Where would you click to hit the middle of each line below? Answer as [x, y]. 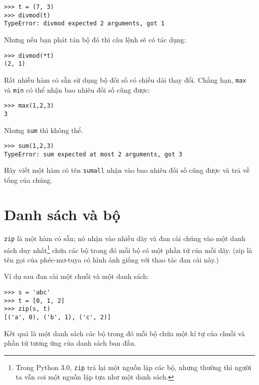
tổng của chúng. [28, 180]
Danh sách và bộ [62, 214]
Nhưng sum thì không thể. [44, 130]
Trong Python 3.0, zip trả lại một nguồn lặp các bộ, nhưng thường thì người [133, 367]
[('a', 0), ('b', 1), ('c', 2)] [58, 317]
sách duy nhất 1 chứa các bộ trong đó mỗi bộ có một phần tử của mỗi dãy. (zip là [128, 249]
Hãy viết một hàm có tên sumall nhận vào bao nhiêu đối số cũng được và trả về [127, 170]
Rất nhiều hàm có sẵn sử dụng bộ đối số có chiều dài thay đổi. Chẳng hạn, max [125, 79]
